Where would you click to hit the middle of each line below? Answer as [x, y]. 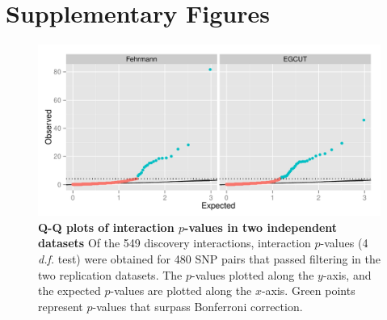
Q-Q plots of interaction [106, 227]
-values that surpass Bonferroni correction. [198, 306]
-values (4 [344, 243]
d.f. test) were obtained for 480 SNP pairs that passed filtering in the [210, 258]
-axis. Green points [308, 291]
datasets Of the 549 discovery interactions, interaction [175, 243]
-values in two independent [261, 227]
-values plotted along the [253, 274]
